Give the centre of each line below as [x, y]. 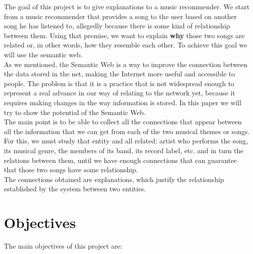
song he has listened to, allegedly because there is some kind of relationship [117, 26]
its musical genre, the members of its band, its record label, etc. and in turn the [124, 150]
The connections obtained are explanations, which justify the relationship [114, 179]
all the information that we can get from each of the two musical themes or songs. [127, 131]
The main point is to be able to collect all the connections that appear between [123, 122]
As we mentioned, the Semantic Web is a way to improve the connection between [126, 64]
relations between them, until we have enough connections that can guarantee [120, 160]
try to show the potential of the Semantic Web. [75, 112]
